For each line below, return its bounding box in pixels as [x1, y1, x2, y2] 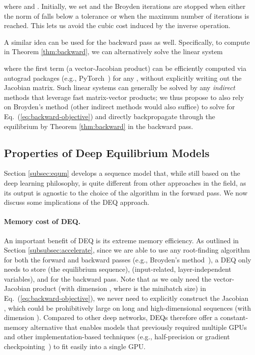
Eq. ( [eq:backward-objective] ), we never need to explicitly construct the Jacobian [4, 293, 249, 303]
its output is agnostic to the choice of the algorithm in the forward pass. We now [4, 187, 248, 197]
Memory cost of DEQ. [4, 216, 81, 226]
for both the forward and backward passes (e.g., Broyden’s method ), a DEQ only [4, 254, 252, 264]
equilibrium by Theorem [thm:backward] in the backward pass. [4, 121, 193, 131]
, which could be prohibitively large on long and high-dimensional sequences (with [4, 302, 251, 313]
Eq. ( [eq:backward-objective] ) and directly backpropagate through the [4, 111, 215, 121]
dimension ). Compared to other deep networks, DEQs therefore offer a [4, 312, 218, 323]
